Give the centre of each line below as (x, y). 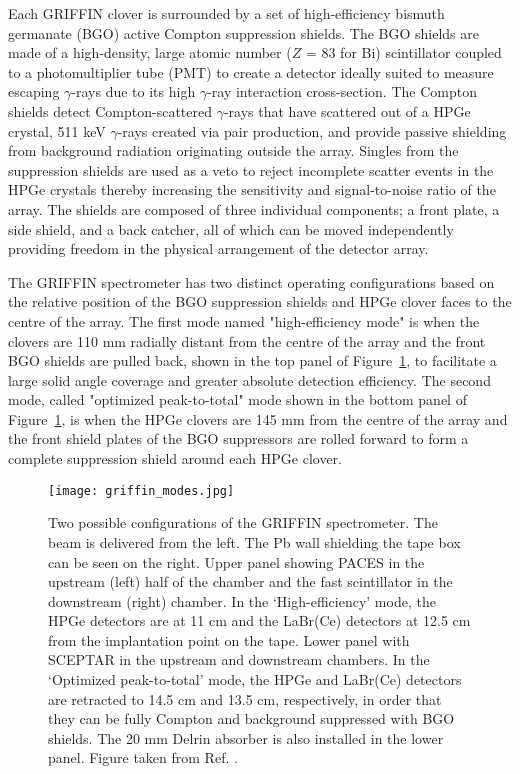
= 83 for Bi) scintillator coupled (403, 52)
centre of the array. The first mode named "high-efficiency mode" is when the (244, 320)
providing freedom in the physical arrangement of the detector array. (218, 248)
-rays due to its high (133, 91)
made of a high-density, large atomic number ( (150, 52)
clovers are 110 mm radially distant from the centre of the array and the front (247, 340)
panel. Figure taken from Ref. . (143, 757)
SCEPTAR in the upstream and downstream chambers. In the (239, 659)
